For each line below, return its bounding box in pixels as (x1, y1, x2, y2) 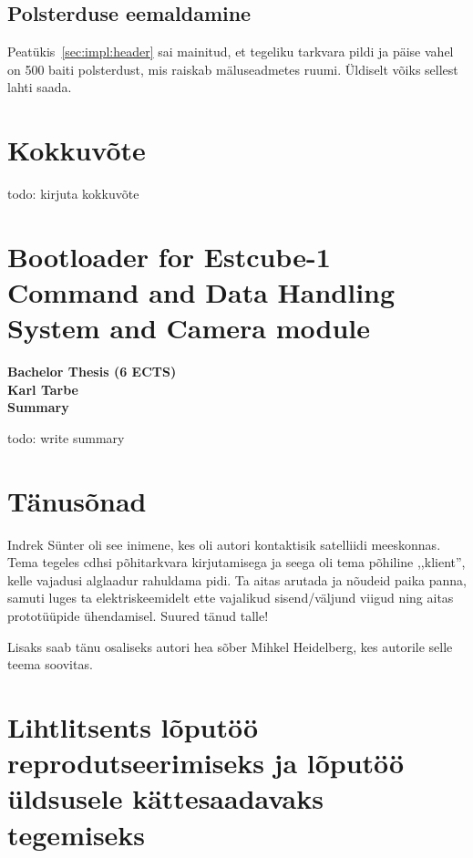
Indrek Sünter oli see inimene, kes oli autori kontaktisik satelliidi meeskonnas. (7, 534, 441, 553)
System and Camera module (7, 309, 371, 346)
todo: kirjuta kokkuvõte (7, 184, 139, 203)
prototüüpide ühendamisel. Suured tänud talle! (7, 606, 269, 625)
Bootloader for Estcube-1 (7, 237, 331, 274)
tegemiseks (7, 815, 146, 853)
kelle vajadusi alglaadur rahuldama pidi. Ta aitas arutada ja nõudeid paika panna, (7, 570, 467, 589)
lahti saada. (7, 78, 72, 97)
